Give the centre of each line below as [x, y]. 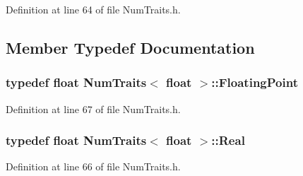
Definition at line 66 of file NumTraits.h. [93, 166]
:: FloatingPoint [255, 82]
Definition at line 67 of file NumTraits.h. [93, 108]
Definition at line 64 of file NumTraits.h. [93, 9]
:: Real [228, 140]
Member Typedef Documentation [130, 47]
